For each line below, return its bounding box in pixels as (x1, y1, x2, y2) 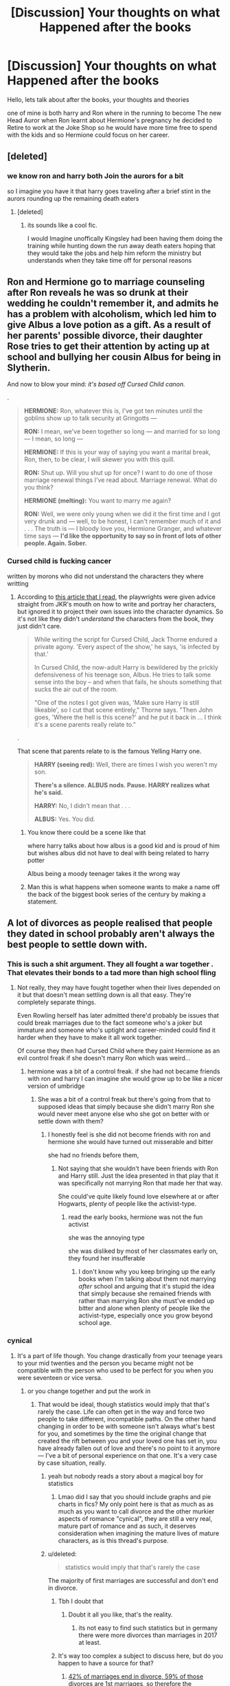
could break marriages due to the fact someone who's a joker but (16, 1019, 203, 1027)
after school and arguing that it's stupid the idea (78, 1282, 215, 1291)
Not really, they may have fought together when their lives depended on (16, 983, 221, 992)
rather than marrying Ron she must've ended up (78, 1297, 215, 1305)
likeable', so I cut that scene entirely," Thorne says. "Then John (34, 705, 213, 714)
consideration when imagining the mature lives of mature (58, 1529, 220, 1537)
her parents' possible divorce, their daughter (7, 330, 203, 342)
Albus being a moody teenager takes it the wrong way (27, 869, 181, 877)
